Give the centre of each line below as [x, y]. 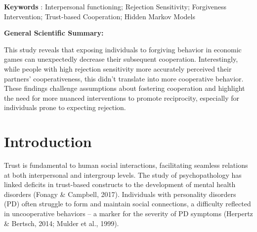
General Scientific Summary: [54, 33]
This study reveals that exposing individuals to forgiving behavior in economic [123, 49]
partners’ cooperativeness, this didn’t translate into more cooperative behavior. [124, 78]
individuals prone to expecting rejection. [65, 107]
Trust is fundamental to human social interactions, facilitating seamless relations [126, 165]
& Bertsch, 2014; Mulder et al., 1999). [62, 223]
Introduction [48, 141]
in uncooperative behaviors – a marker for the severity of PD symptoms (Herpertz [128, 213]
